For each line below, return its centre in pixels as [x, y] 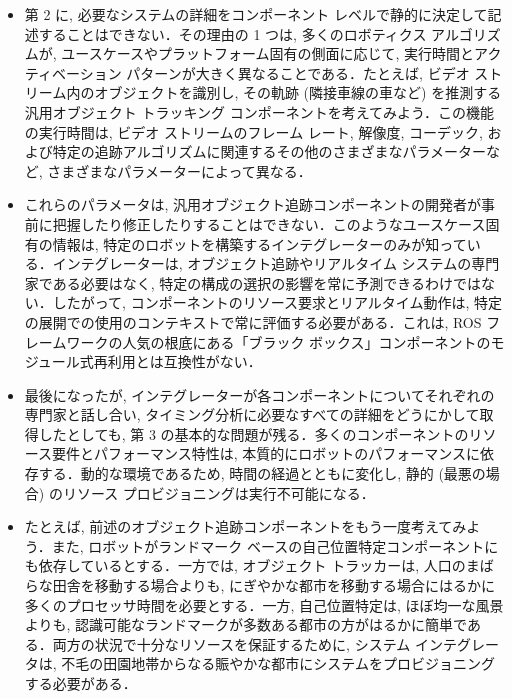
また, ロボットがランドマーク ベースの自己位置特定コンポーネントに [275, 545]
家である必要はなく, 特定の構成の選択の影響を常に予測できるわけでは [252, 282]
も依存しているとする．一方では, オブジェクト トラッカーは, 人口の [245, 565]
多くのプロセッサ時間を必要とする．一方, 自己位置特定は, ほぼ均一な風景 [264, 604]
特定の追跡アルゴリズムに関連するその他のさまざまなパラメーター [269, 151]
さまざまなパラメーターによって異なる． [179, 170]
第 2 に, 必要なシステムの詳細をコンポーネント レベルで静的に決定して [256, 14]
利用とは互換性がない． [184, 361]
